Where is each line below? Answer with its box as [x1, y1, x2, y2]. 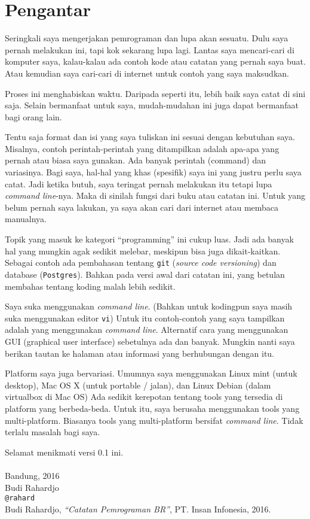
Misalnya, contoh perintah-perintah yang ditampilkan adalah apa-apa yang [5, 142, 280, 154]
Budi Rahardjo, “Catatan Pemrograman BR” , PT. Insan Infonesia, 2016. [5, 502, 271, 515]
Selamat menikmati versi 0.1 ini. [5, 445, 124, 458]
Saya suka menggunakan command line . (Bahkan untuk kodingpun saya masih [5, 300, 293, 312]
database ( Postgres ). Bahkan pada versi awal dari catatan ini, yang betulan [5, 268, 285, 280]
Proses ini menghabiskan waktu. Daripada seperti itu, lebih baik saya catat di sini [5, 87, 306, 99]
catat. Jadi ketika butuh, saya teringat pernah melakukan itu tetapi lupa [5, 177, 272, 190]
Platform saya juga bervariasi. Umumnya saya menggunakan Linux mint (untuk [5, 367, 297, 380]
